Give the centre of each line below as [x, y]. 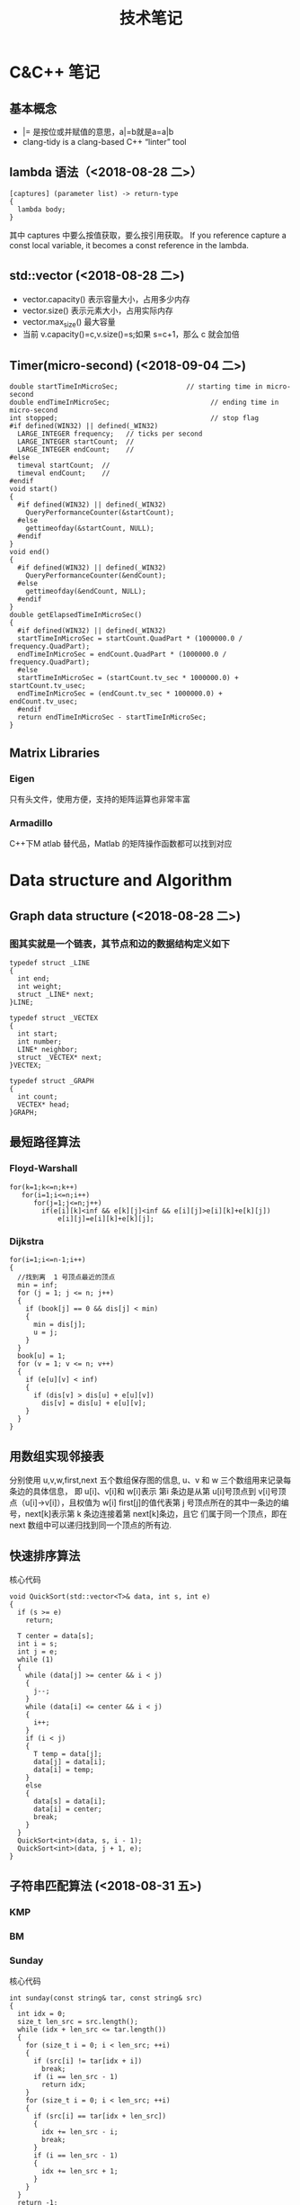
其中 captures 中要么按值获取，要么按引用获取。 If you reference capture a [148, 235]
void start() [34, 489]
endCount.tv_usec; [44, 702]
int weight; [40, 987]
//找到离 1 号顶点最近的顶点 [66, 1277]
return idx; [64, 2085]
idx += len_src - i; [80, 2132]
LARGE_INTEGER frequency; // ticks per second [110, 434]
